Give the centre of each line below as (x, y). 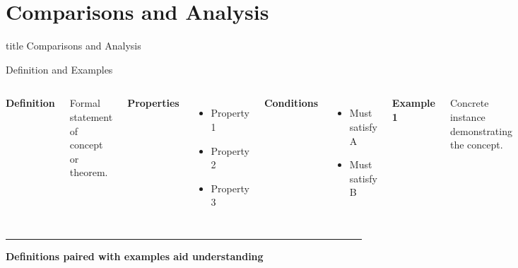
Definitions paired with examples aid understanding (135, 256)
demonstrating (481, 130)
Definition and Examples (59, 69)
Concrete (469, 103)
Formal (85, 103)
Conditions (291, 103)
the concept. (476, 145)
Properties (153, 103)
